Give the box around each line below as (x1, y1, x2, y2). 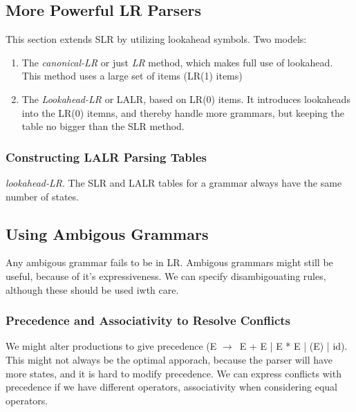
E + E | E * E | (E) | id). (239, 339, 348, 353)
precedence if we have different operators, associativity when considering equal (6, 380, 337, 394)
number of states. (6, 189, 79, 203)
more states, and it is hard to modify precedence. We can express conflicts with (6, 366, 341, 380)
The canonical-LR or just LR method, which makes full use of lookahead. (21, 55, 333, 69)
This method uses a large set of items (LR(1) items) (21, 68, 243, 83)
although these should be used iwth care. (6, 282, 179, 297)
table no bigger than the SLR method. (21, 119, 185, 133)
